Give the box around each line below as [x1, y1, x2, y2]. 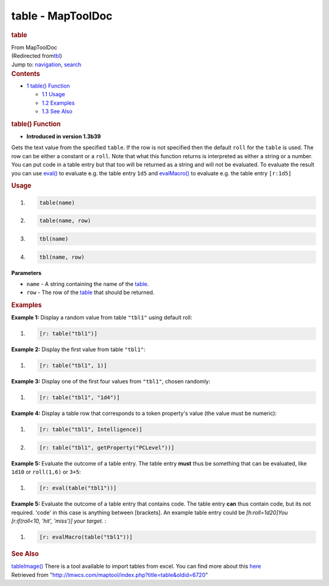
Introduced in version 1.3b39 [26, 133, 101, 140]
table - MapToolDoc [11, 9, 113, 23]
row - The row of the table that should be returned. [26, 289, 155, 296]
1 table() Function [26, 82, 70, 89]
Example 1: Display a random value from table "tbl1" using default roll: [11, 314, 193, 321]
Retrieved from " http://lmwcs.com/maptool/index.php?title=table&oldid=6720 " [11, 571, 208, 578]
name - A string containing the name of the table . [26, 281, 149, 287]
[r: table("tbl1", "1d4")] [39, 394, 120, 401]
